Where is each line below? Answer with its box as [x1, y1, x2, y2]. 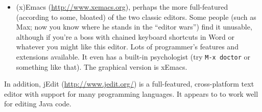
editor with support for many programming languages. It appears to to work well [4, 88, 258, 99]
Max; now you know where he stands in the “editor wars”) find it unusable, [16, 21, 252, 32]
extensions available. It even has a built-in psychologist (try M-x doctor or [16, 51, 251, 62]
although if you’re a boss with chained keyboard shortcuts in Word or [16, 31, 234, 42]
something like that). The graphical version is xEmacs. [16, 61, 187, 72]
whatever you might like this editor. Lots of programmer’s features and [16, 41, 239, 52]
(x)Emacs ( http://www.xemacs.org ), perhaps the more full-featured [16, 2, 228, 12]
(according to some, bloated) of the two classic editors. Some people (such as [16, 11, 256, 22]
